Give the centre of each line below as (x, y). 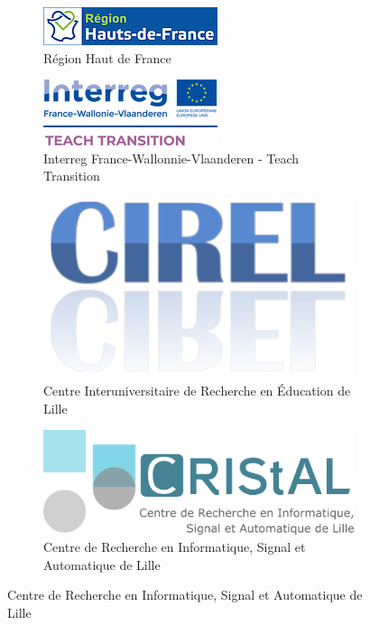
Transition (72, 176)
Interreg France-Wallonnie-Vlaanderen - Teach (171, 158)
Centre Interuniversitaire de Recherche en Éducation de (197, 390)
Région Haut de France (107, 57)
